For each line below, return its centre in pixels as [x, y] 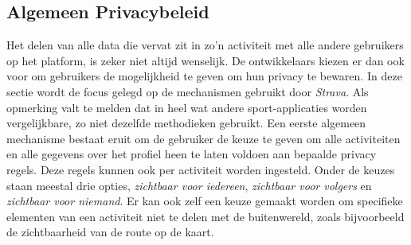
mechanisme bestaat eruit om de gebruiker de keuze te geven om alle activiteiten [204, 138]
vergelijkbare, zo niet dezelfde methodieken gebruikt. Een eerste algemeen [186, 123]
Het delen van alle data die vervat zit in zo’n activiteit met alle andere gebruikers [205, 45]
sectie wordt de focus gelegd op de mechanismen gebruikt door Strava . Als [188, 91]
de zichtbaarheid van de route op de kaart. [110, 232]
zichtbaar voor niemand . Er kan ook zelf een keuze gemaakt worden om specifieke [205, 201]
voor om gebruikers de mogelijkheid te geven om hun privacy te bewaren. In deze [204, 76]
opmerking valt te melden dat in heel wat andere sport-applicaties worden [187, 107]
